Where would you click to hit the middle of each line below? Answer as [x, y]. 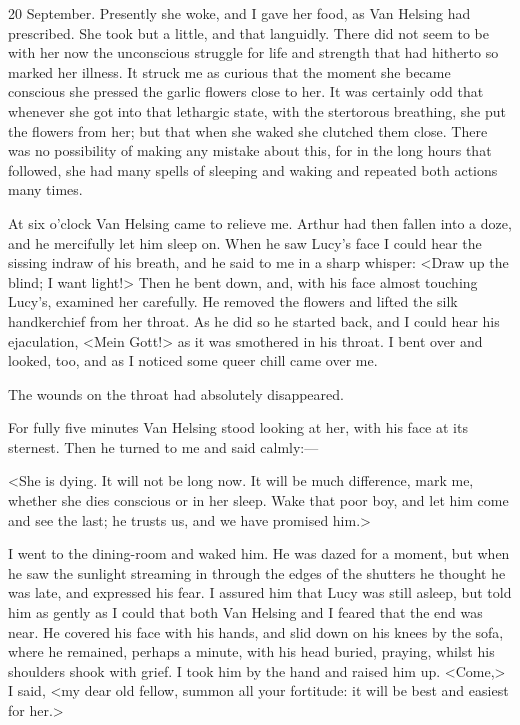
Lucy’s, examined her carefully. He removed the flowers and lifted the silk [233, 301]
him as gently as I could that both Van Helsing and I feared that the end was [245, 612]
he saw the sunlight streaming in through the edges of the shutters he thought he [257, 572]
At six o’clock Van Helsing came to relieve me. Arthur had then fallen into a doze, [260, 222]
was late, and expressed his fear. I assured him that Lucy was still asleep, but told [260, 592]
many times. [45, 189]
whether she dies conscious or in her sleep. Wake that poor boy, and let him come [258, 500]
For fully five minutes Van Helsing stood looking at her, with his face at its [238, 427]
